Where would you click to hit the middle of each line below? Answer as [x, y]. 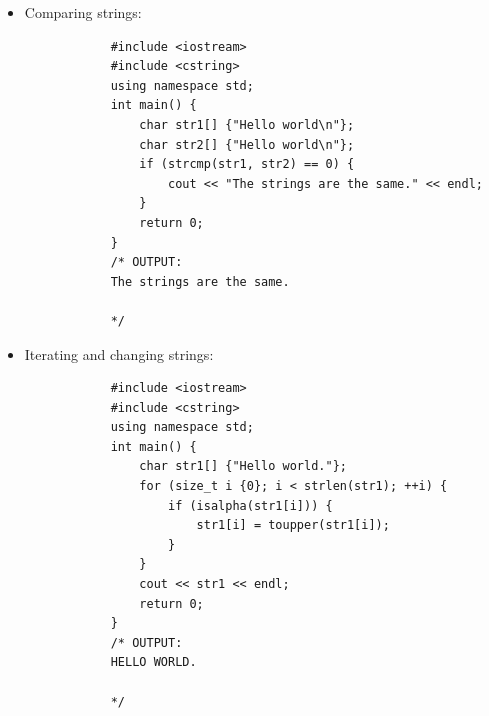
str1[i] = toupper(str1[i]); [293, 525]
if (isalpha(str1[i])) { [250, 505]
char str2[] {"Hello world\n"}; [247, 144]
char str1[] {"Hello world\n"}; [247, 124]
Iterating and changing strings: [119, 353]
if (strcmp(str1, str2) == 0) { [247, 164]
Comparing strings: [83, 12]
